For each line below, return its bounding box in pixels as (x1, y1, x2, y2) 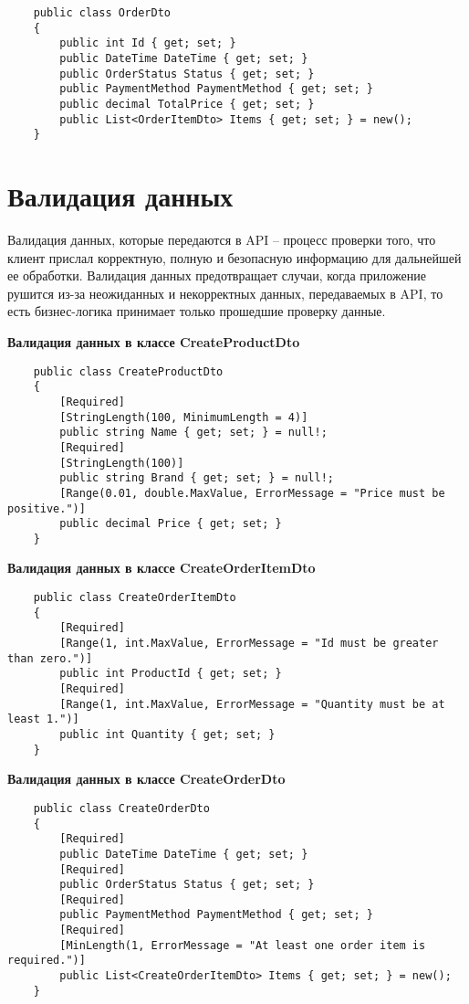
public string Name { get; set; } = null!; (59, 426, 328, 439)
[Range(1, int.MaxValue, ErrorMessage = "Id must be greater (59, 637, 439, 650)
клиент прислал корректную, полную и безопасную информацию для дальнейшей (7, 248, 462, 267)
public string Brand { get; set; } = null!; (59, 471, 334, 485)
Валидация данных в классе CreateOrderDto (7, 769, 286, 788)
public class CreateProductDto (33, 365, 224, 378)
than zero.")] (7, 651, 93, 665)
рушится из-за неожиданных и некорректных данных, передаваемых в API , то (7, 283, 443, 302)
